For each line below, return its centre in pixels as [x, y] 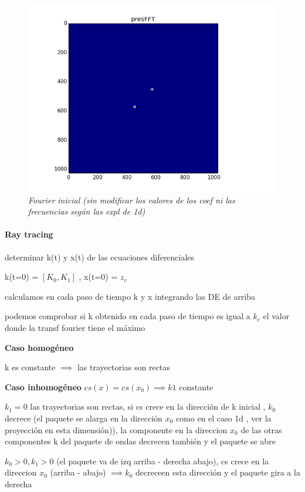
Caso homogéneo [39, 347]
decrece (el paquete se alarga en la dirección [84, 418]
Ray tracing [29, 234]
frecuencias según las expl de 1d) [87, 211]
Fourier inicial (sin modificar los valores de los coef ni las [132, 200]
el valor [276, 316]
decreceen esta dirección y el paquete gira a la [218, 472]
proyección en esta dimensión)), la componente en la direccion [116, 429]
